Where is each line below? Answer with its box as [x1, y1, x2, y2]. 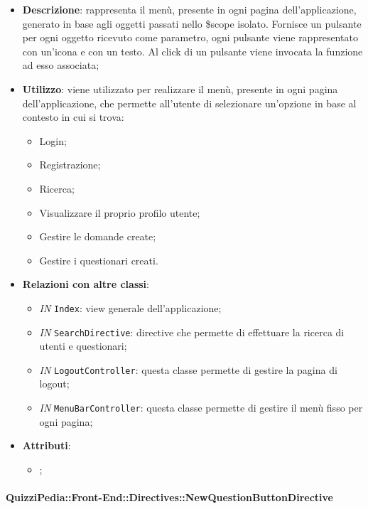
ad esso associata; [22, 58, 99, 73]
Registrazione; [39, 157, 101, 172]
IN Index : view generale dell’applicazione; [39, 300, 222, 315]
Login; [39, 133, 67, 148]
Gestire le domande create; [39, 229, 156, 244]
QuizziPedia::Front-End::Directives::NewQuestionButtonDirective [6, 490, 333, 505]
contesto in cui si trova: [22, 109, 124, 124]
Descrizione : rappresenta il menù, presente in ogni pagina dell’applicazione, [22, 2, 357, 16]
